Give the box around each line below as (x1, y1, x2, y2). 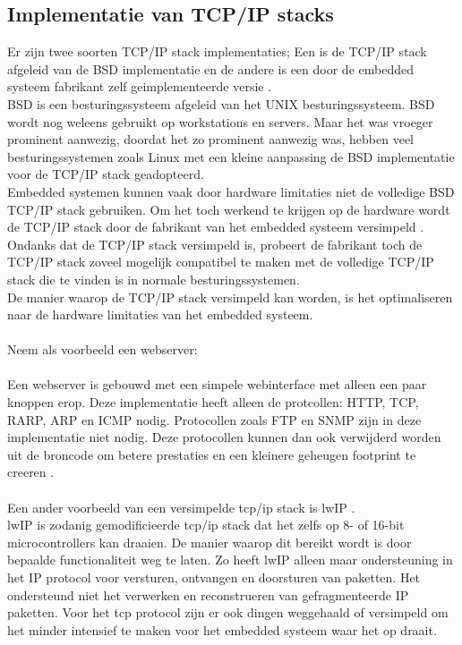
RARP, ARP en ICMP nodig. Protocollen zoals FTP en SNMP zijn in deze (7, 410, 422, 429)
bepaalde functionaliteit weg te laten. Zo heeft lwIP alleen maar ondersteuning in (7, 550, 453, 569)
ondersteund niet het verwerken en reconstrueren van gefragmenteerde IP (7, 585, 409, 604)
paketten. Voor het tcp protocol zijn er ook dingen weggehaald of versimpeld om (7, 603, 449, 622)
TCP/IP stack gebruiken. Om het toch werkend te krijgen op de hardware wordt (7, 199, 450, 218)
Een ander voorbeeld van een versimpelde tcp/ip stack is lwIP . (7, 497, 355, 516)
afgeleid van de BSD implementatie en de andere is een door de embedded (7, 59, 414, 78)
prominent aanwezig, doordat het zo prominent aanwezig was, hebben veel (7, 130, 415, 149)
